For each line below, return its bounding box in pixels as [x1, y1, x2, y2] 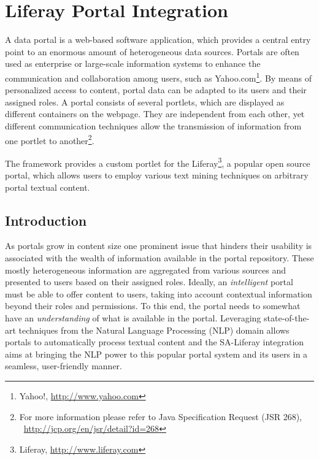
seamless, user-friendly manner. [5, 359, 122, 372]
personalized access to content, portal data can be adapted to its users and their [5, 83, 307, 96]
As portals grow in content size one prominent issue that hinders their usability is [5, 239, 312, 252]
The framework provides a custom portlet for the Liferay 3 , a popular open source [5, 155, 310, 169]
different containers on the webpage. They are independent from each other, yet [5, 107, 305, 120]
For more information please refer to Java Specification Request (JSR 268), [19, 410, 302, 423]
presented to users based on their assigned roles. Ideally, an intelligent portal [5, 275, 293, 288]
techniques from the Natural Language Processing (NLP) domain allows [18, 323, 290, 336]
